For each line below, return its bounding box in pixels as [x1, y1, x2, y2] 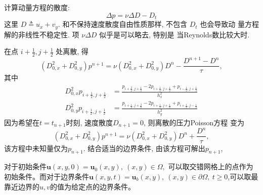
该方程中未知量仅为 [4, 142, 68, 153]
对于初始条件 [4, 161, 47, 172]
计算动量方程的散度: [4, 2, 70, 12]
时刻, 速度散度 [66, 117, 113, 127]
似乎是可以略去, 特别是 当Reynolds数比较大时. [99, 29, 250, 39]
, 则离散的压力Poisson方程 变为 [143, 117, 244, 127]
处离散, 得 [56, 46, 89, 57]
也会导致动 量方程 [200, 19, 259, 29]
